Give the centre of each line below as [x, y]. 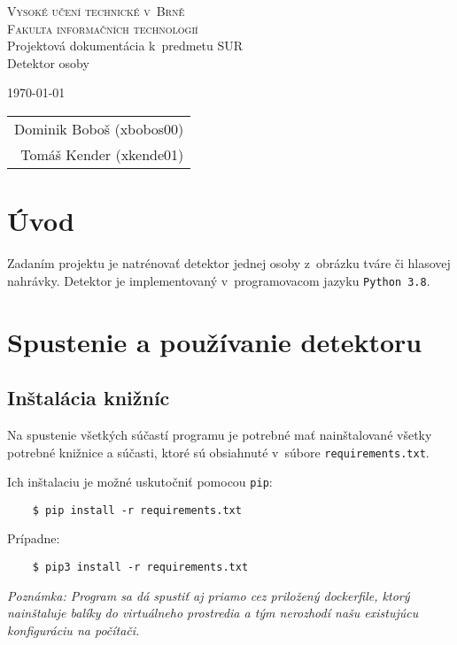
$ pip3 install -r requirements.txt [140, 568]
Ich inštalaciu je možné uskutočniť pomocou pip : [140, 482]
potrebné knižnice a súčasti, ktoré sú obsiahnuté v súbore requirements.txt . [218, 452]
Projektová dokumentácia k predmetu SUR [125, 46]
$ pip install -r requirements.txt [137, 510]
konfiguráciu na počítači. [74, 630]
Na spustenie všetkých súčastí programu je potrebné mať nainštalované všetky [220, 434]
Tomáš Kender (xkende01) [102, 154]
